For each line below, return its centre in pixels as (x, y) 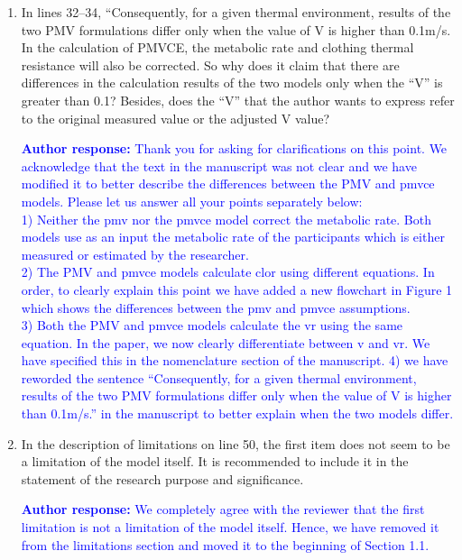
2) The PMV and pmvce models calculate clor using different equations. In (228, 272)
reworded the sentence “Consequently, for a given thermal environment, (219, 377)
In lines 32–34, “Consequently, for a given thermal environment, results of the (236, 12)
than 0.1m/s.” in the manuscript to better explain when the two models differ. (237, 413)
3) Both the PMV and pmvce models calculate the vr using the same (212, 325)
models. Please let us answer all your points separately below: (192, 201)
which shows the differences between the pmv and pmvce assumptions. (216, 307)
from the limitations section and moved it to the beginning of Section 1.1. (225, 544)
